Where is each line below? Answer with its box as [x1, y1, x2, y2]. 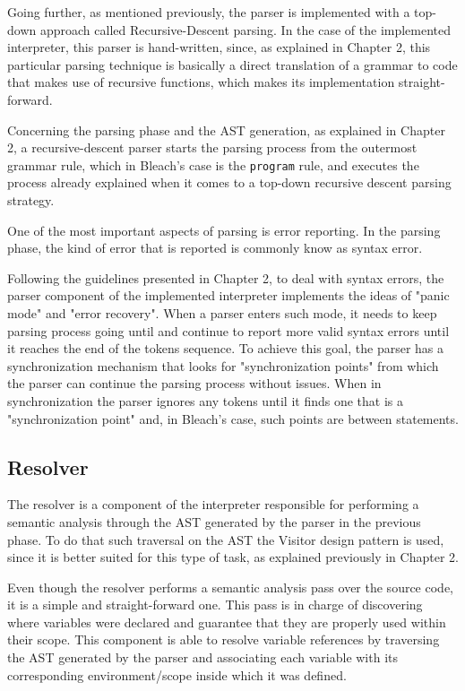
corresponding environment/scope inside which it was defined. [7, 665, 347, 684]
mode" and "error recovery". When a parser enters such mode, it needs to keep [7, 303, 437, 322]
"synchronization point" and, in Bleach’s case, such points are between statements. [7, 409, 459, 428]
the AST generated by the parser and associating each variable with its [7, 648, 399, 667]
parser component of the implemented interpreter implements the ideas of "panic [7, 286, 450, 305]
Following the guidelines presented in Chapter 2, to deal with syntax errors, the [7, 268, 444, 287]
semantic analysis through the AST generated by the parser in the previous [7, 512, 421, 531]
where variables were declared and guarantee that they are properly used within [7, 612, 446, 631]
